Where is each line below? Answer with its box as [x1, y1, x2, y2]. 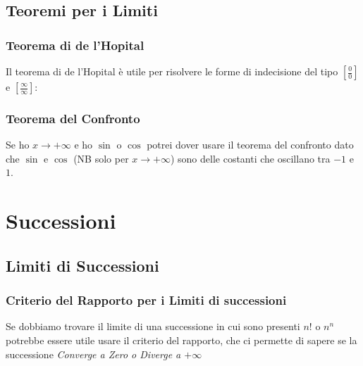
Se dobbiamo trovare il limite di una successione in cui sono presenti [6, 319, 300, 334]
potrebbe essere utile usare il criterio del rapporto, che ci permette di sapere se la [6, 332, 357, 347]
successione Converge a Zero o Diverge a [6, 346, 181, 361]
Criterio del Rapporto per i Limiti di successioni [6, 291, 287, 309]
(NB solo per [73, 151, 129, 165]
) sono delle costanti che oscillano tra [170, 151, 331, 165]
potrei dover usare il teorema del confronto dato [147, 137, 354, 152]
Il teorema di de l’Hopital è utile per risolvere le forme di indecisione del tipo [6, 64, 338, 78]
